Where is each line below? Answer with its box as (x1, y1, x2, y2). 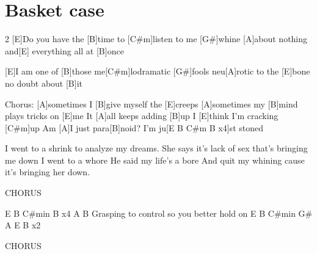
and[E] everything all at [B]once (5, 44, 124, 57)
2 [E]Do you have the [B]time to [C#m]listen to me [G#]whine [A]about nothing (5, 32, 308, 45)
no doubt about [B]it (5, 76, 83, 89)
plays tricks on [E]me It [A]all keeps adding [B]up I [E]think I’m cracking (5, 109, 279, 122)
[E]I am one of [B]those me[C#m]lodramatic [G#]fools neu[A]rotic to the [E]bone (5, 65, 310, 78)
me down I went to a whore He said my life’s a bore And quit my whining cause (5, 153, 305, 166)
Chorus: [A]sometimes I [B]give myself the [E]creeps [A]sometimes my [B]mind (5, 97, 298, 110)
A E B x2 (5, 219, 41, 231)
